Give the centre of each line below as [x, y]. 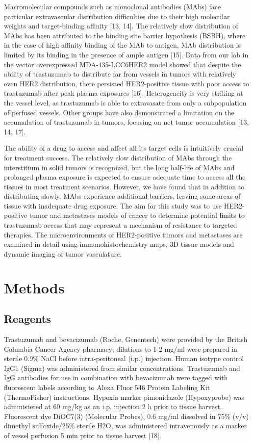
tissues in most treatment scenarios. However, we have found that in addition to [124, 186]
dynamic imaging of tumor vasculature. [63, 253]
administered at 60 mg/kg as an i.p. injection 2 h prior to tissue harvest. [113, 406]
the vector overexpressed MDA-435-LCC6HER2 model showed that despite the [123, 64]
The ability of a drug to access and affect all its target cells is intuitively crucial [124, 148]
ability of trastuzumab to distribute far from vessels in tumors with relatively [120, 74]
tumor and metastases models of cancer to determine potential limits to [137, 215]
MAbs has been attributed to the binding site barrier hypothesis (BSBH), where [125, 35]
